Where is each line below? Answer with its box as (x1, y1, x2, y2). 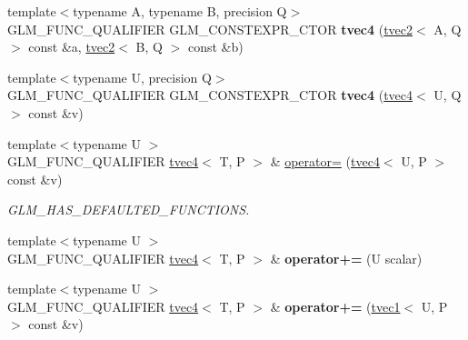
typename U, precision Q (73, 67, 212, 86)
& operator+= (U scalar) (270, 248, 423, 267)
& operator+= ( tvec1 (270, 296, 401, 315)
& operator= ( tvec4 (270, 152, 380, 171)
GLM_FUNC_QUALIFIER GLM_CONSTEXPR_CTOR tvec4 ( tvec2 (7, 19, 413, 38)
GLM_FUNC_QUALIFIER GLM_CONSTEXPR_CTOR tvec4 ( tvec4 (7, 85, 413, 105)
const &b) (187, 37, 244, 56)
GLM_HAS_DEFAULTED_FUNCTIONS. (7, 200, 250, 219)
